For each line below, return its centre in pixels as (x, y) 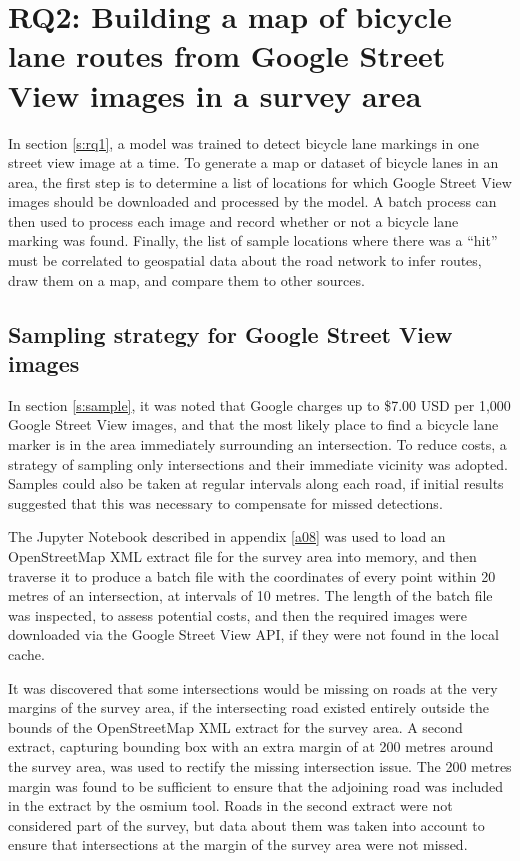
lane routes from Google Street (227, 55)
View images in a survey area (215, 94)
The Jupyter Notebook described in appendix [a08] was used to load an (227, 536)
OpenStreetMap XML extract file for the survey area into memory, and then (242, 556)
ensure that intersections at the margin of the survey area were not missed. (238, 844)
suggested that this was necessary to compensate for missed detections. (225, 502)
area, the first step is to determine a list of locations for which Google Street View (260, 181)
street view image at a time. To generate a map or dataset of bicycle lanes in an (253, 162)
